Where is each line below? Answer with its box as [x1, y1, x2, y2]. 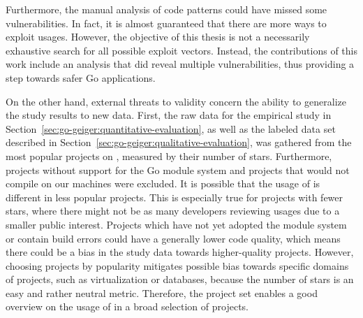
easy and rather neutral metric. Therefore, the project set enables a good [6, 285, 318, 300]
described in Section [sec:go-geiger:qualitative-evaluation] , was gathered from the [6, 135, 352, 150]
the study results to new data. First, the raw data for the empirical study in [6, 108, 332, 122]
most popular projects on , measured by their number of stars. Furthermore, [6, 148, 332, 163]
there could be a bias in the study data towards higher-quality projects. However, [6, 245, 354, 259]
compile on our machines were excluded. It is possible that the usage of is [6, 176, 320, 191]
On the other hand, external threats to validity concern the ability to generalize [6, 94, 346, 108]
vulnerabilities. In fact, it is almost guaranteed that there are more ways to [6, 15, 327, 30]
